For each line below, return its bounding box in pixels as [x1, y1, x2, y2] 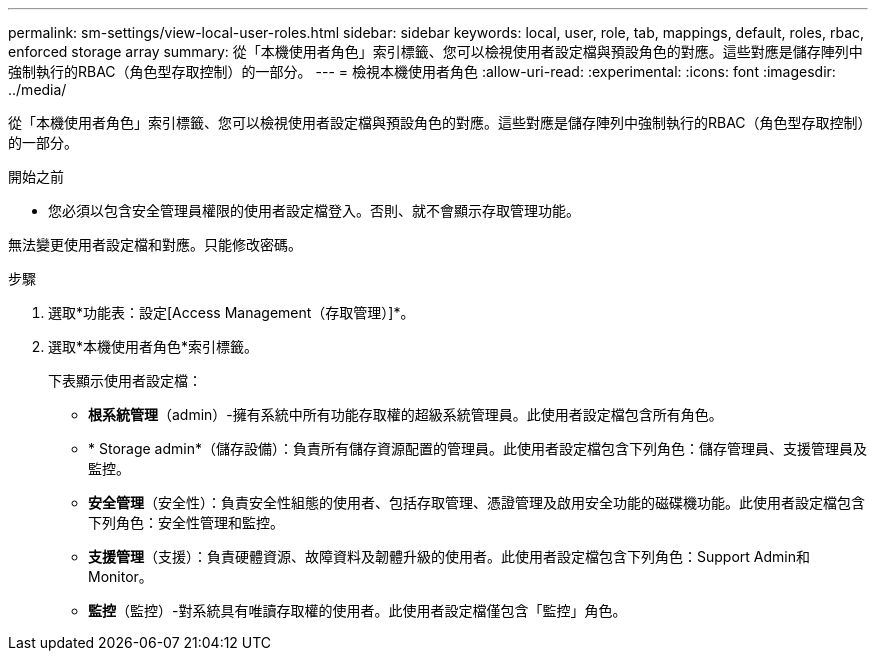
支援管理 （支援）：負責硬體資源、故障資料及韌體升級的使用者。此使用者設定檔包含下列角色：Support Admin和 [88, 548, 810, 565]
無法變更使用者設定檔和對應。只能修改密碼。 [8, 236, 302, 253]
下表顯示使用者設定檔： [48, 372, 202, 389]
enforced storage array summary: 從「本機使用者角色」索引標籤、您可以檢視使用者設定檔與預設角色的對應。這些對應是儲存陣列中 [8, 43, 863, 60]
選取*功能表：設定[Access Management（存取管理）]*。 [48, 304, 415, 321]
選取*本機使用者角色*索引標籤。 [48, 338, 259, 355]
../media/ [8, 81, 67, 98]
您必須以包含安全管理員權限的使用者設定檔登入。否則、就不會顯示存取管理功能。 [48, 202, 580, 219]
